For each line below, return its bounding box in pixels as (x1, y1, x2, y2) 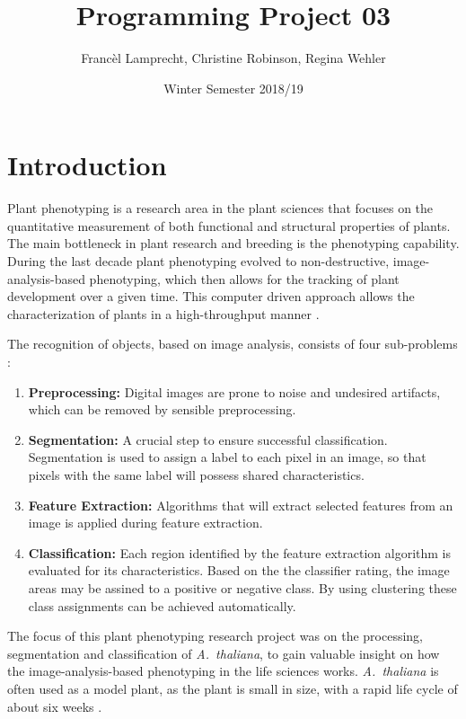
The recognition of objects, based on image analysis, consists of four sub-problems (7, 334, 458, 353)
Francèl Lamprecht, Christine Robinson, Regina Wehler (81, 49, 386, 67)
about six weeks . (7, 697, 102, 715)
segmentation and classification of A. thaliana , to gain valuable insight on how (7, 644, 440, 662)
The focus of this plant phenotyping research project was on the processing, (7, 626, 424, 645)
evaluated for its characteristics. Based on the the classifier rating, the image (28, 561, 450, 580)
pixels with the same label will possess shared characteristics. (28, 465, 365, 484)
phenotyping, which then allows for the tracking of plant (89, 269, 400, 288)
